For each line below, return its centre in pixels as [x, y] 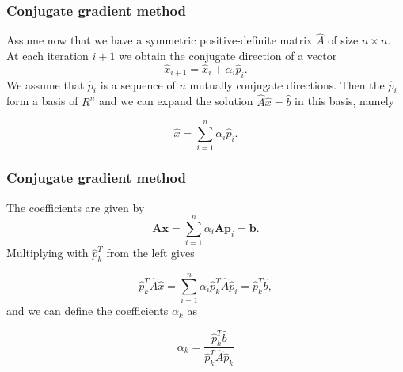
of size [343, 40]
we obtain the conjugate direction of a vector [228, 56]
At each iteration [48, 56]
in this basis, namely [344, 101]
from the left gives [150, 253]
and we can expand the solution [176, 101]
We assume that [46, 84]
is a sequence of [138, 84]
